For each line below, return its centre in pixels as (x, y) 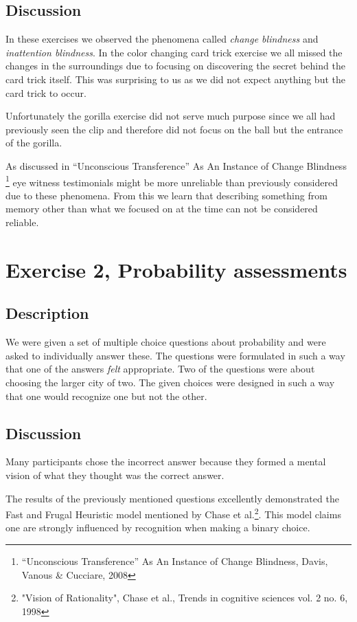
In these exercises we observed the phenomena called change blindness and (162, 39)
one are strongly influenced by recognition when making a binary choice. (158, 527)
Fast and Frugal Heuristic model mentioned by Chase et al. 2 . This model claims (173, 513)
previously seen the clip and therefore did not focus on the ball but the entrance (174, 129)
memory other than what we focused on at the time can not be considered (162, 209)
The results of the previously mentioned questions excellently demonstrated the (172, 498)
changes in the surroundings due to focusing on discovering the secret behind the (175, 66)
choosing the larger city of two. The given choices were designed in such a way (170, 382)
